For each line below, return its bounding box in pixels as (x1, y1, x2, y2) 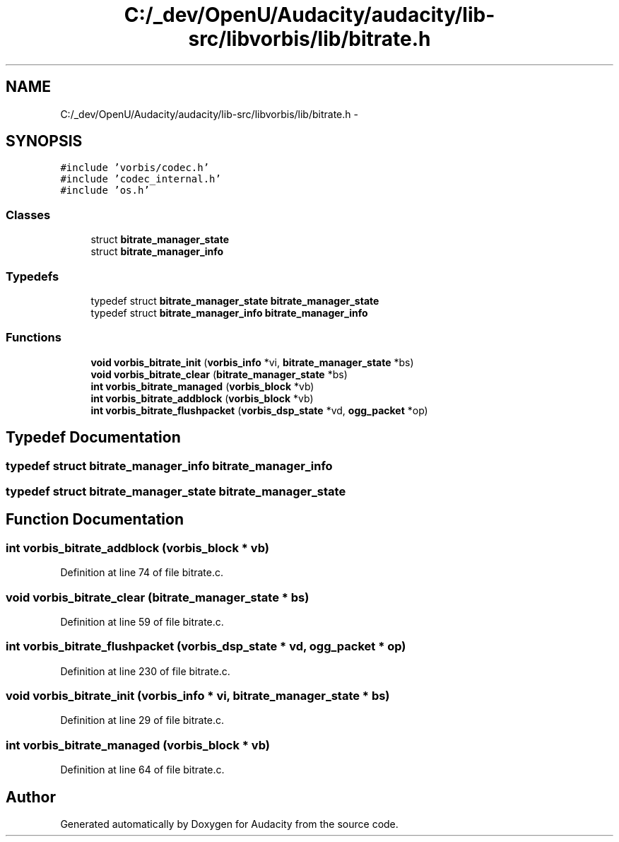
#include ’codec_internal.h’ (60, 173, 221, 185)
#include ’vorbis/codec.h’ (60, 162, 210, 174)
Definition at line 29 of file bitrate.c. (60, 714, 225, 727)
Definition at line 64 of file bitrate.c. (60, 764, 225, 776)
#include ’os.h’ (60, 185, 150, 197)
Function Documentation (6, 510, 184, 529)
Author (6, 788, 56, 806)
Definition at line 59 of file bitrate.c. (60, 615, 224, 628)
